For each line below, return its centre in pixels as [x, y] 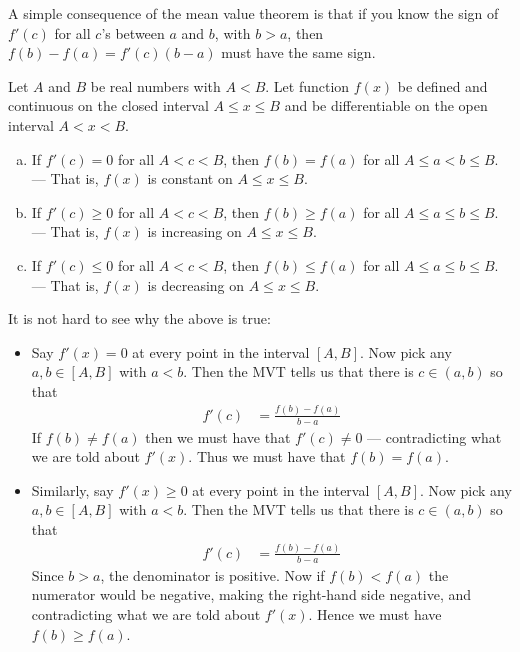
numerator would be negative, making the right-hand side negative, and [251, 594]
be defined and [442, 85]
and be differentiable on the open [386, 105]
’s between [133, 32]
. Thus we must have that [267, 456]
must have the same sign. [298, 52]
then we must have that [218, 436]
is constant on [190, 178]
